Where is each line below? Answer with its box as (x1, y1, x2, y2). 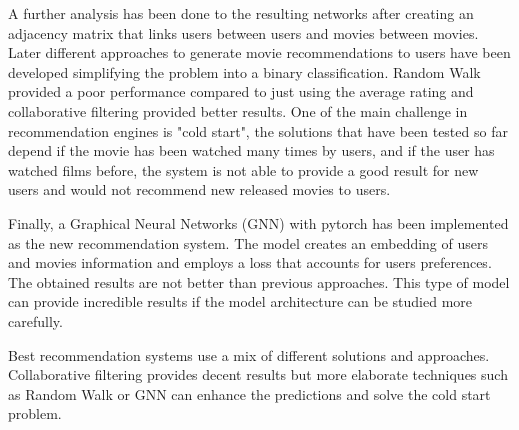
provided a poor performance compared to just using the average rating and (8, 81, 474, 102)
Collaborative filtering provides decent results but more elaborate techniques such (8, 364, 508, 385)
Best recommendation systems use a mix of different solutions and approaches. (8, 344, 490, 365)
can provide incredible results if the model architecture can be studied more (8, 291, 473, 312)
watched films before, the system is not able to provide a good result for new (8, 159, 479, 180)
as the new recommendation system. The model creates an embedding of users (8, 232, 489, 253)
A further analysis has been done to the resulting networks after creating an (8, 3, 474, 23)
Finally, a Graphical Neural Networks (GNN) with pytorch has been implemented (8, 212, 509, 233)
